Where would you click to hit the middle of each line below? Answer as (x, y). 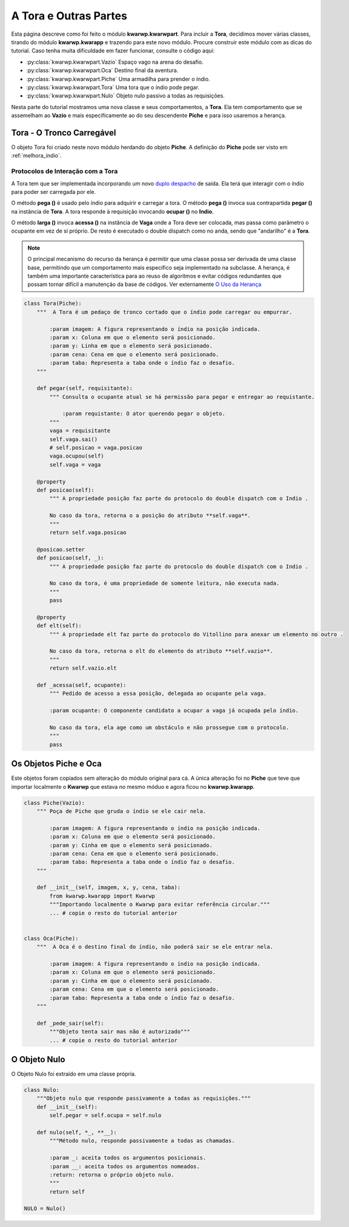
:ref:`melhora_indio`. (36, 156)
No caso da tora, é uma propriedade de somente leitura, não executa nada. (165, 584)
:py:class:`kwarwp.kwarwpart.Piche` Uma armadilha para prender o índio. (118, 79)
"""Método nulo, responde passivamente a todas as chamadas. (142, 1141)
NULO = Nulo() (45, 1209)
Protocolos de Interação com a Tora (65, 171)
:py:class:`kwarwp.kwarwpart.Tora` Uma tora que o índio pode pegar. (113, 87)
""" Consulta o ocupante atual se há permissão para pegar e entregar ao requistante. (182, 397)
